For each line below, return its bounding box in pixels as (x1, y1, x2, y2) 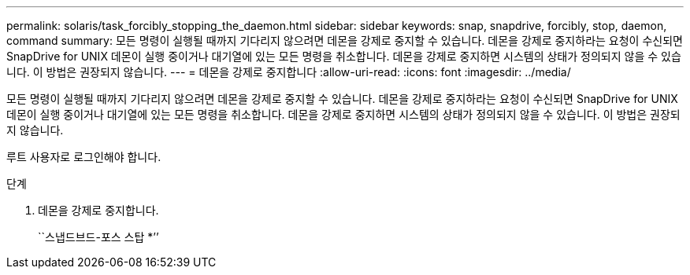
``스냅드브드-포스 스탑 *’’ (38, 230, 159, 244)
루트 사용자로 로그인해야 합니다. (6, 150, 161, 163)
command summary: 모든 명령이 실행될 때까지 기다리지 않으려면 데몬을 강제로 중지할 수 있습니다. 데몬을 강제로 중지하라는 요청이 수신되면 (6, 34, 683, 47)
